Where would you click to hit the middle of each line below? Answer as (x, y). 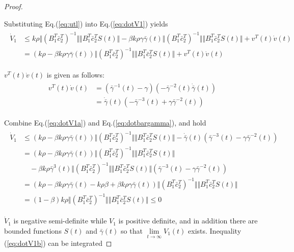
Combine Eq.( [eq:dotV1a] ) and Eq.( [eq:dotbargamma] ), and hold (105, 122)
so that (132, 230)
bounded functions (33, 230)
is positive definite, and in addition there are (188, 221)
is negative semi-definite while (60, 221)
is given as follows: (75, 75)
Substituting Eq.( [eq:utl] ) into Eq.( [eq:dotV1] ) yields (86, 23)
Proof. (14, 6)
